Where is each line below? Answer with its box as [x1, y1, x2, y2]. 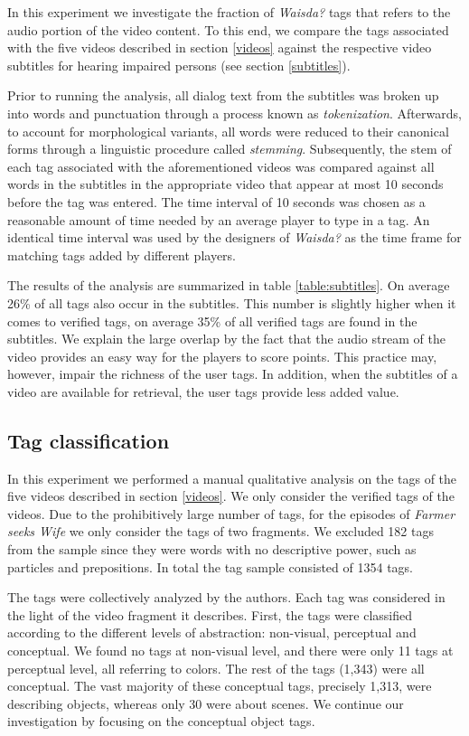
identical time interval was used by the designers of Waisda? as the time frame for [7, 228, 462, 247]
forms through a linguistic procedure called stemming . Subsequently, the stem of [7, 139, 452, 158]
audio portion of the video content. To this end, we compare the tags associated [7, 20, 449, 39]
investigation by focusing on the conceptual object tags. [7, 712, 315, 731]
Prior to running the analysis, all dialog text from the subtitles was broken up [7, 86, 439, 105]
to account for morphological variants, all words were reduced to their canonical [7, 121, 449, 140]
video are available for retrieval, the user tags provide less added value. [7, 382, 399, 401]
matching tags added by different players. [7, 245, 237, 264]
